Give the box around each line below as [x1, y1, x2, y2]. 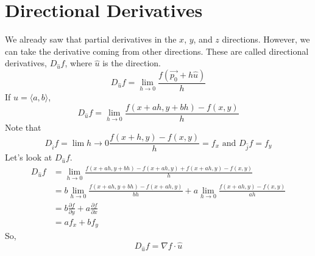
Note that [5, 120, 41, 133]
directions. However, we [222, 33, 310, 46]
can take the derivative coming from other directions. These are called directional [5, 44, 309, 57]
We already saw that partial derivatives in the [5, 33, 177, 46]
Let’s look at [5, 151, 52, 164]
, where [65, 57, 92, 69]
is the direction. [102, 57, 161, 69]
